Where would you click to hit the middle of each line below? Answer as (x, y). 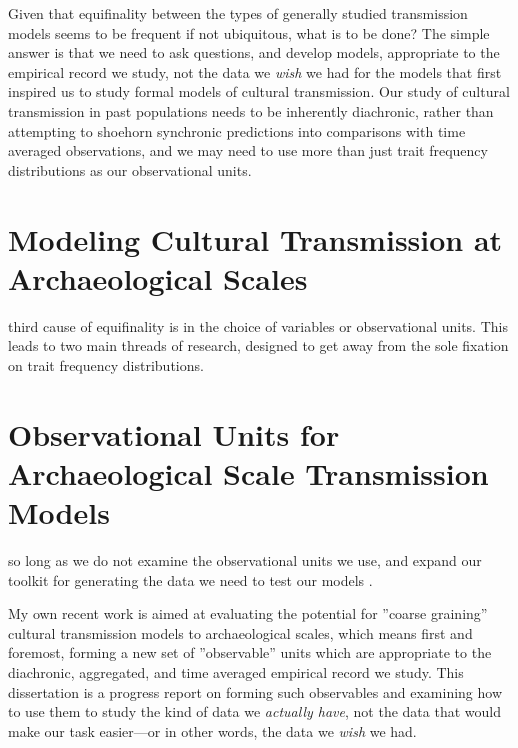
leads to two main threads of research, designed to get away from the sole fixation (258, 345)
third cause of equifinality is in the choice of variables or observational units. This (258, 325)
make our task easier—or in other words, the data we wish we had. (212, 730)
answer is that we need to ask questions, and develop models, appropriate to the (254, 52)
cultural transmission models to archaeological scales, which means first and (240, 632)
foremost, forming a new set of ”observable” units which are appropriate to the (250, 652)
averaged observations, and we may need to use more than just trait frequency (248, 150)
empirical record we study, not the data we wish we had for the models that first (255, 71)
